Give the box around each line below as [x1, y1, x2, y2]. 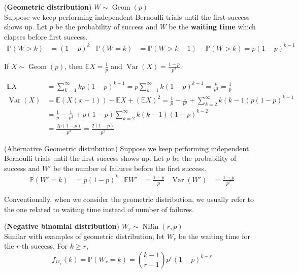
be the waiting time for [178, 230, 251, 241]
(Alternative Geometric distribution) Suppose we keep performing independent [4, 143, 249, 153]
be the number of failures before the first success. [53, 162, 206, 173]
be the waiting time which [169, 21, 256, 32]
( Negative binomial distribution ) [4, 221, 119, 231]
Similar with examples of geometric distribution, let [4, 230, 165, 241]
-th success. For [19, 241, 68, 251]
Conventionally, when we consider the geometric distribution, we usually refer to [4, 194, 254, 204]
